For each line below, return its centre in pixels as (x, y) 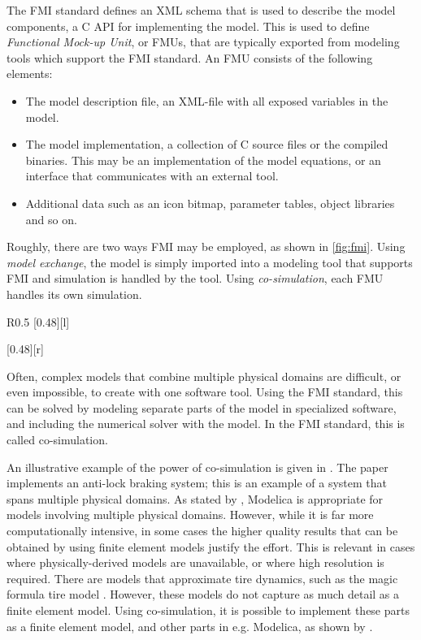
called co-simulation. (57, 440)
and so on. (51, 219)
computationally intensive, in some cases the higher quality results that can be (202, 531)
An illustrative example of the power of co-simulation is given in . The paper (197, 467)
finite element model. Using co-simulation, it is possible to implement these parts (208, 610)
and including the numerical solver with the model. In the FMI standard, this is (206, 424)
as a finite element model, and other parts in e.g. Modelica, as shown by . (190, 626)
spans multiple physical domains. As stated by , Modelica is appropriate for (195, 498)
